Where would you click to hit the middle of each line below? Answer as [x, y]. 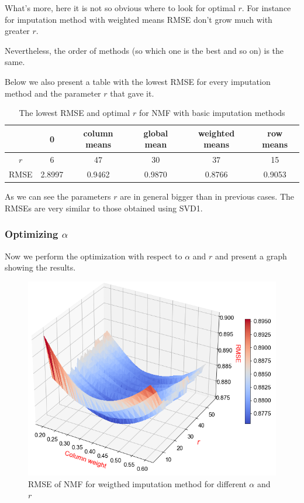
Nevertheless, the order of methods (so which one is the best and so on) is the [144, 50]
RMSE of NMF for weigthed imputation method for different [137, 483]
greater [17, 31]
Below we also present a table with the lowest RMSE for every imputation [138, 81]
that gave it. [132, 93]
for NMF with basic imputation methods [212, 113]
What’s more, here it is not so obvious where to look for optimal [120, 8]
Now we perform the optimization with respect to [94, 256]
